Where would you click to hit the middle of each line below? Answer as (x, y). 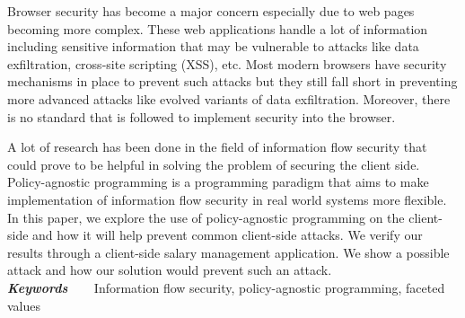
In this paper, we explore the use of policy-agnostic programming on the (206, 217)
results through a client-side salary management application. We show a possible (228, 252)
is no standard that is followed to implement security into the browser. (202, 116)
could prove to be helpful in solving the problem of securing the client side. (214, 164)
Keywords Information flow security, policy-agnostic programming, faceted (226, 287)
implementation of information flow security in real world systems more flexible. (227, 199)
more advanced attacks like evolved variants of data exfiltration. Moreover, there (229, 98)
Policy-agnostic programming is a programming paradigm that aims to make (218, 182)
